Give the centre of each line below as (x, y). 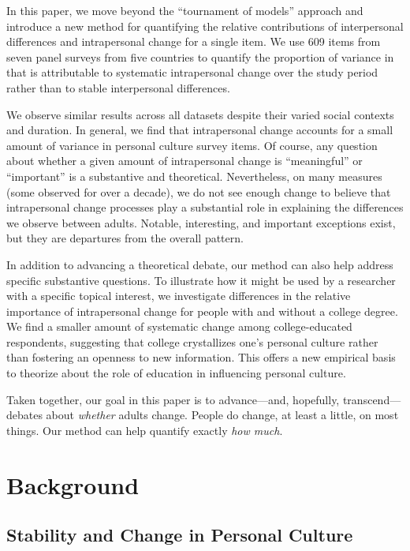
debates (24, 415)
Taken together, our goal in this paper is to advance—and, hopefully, (173, 399)
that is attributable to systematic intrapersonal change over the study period (192, 72)
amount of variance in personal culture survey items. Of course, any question (192, 145)
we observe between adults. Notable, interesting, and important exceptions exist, (201, 222)
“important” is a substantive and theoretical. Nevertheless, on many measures (194, 176)
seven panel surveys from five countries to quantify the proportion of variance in (200, 56)
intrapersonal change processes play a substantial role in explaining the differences (205, 207)
